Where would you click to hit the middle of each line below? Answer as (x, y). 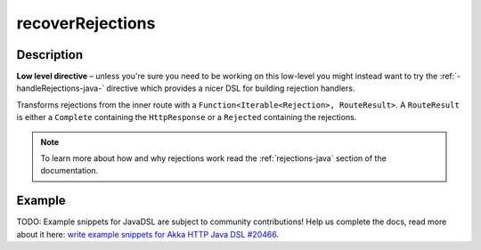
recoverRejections (86, 23)
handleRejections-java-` (61, 88)
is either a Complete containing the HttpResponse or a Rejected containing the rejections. (187, 117)
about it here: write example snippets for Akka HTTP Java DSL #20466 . (148, 234)
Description (50, 55)
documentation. (69, 171)
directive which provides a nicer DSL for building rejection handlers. (231, 88)
